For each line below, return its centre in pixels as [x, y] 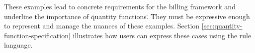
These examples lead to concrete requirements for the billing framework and [120, 6]
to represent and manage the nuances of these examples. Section [102, 26]
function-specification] [37, 35]
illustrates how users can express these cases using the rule [162, 35]
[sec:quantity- [222, 26]
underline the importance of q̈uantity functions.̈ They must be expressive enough [127, 16]
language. [18, 45]
